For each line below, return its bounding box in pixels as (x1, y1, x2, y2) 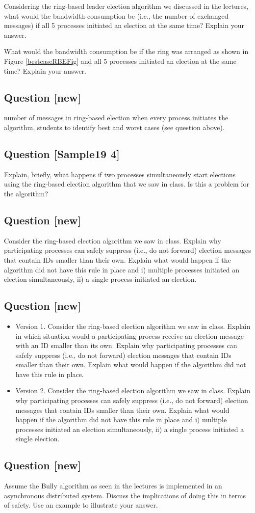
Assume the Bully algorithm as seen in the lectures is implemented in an (4, 481, 222, 491)
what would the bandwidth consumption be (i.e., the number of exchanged (4, 10, 229, 21)
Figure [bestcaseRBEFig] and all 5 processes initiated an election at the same (4, 55, 236, 66)
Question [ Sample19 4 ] (4, 146, 120, 161)
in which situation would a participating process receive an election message (15, 330, 244, 341)
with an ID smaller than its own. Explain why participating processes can (15, 340, 237, 351)
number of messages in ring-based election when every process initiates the (4, 112, 229, 123)
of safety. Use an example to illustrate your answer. (4, 500, 158, 510)
